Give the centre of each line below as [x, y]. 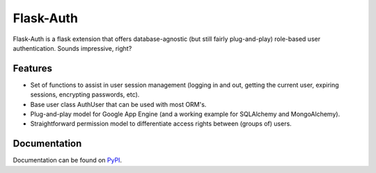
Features [32, 68]
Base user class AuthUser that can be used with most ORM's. [118, 104]
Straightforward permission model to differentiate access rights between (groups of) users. [161, 124]
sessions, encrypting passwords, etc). [85, 94]
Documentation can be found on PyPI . [67, 160]
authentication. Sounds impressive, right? [72, 48]
